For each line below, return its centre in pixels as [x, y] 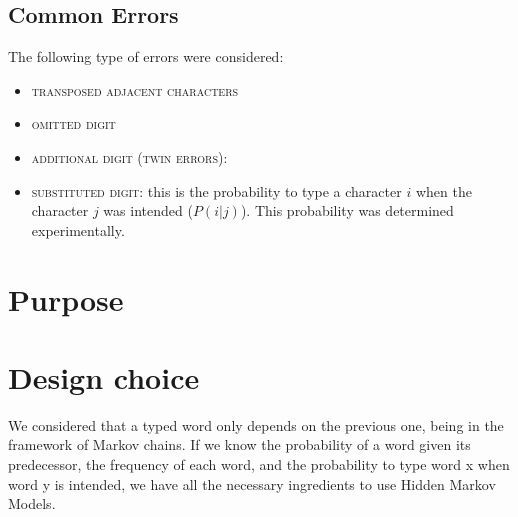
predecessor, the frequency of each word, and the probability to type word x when [259, 464]
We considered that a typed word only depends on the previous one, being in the [256, 424]
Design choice [104, 376]
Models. [32, 503]
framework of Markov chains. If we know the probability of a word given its [239, 444]
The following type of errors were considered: [146, 56]
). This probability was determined [347, 210]
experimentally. [78, 229]
